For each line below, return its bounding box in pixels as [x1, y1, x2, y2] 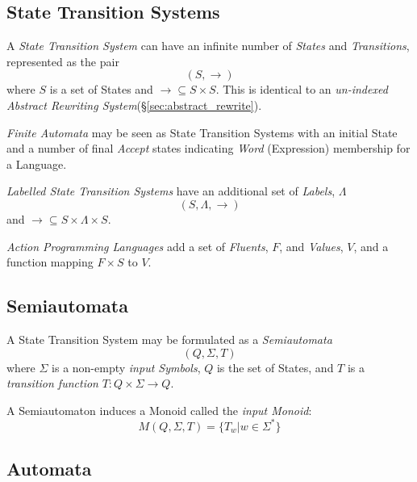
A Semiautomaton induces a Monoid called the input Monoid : [6, 401, 312, 418]
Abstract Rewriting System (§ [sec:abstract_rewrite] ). [6, 96, 262, 113]
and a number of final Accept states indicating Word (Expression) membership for [6, 140, 411, 157]
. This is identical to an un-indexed [215, 81, 388, 98]
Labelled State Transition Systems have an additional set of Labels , [6, 182, 336, 199]
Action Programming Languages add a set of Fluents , [6, 237, 269, 254]
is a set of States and [49, 81, 153, 98]
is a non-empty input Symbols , [52, 358, 201, 375]
